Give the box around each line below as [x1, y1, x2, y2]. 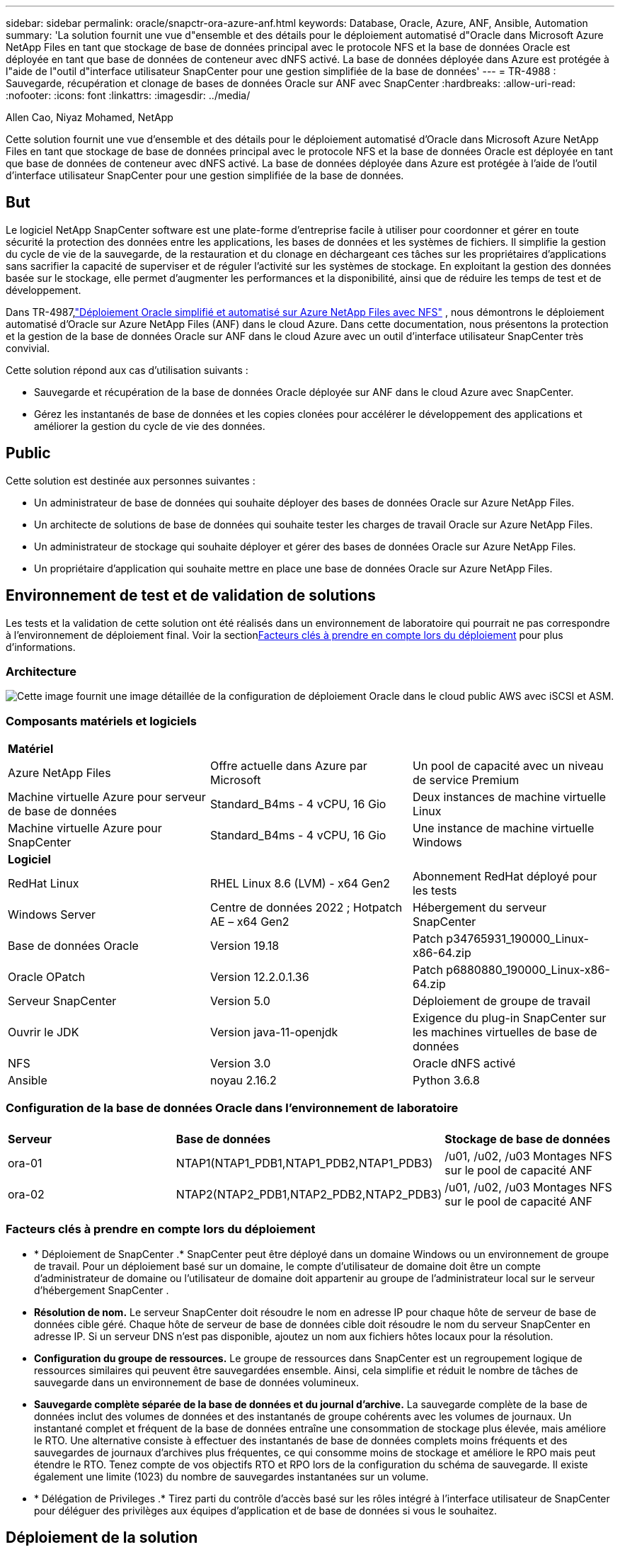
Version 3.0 [209, 1056, 271, 1071]
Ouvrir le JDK [8, 1025, 79, 1040]
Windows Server [8, 907, 96, 922]
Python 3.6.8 [412, 1073, 480, 1088]
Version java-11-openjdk [209, 1025, 338, 1040]
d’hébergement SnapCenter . [34, 1283, 169, 1296]
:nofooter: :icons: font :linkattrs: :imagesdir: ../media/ [6, 89, 251, 101]
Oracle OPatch [8, 970, 86, 985]
